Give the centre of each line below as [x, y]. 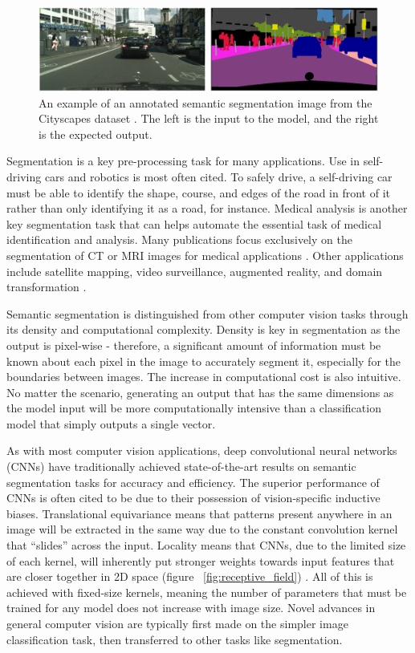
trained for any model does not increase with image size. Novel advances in [191, 608]
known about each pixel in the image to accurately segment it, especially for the [203, 361]
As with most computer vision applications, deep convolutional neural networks [202, 450]
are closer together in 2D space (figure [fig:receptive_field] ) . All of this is [190, 576]
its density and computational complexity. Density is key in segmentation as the [203, 329]
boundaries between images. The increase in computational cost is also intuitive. [204, 377]
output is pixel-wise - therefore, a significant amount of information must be [194, 345]
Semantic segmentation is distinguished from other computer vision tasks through [207, 313]
